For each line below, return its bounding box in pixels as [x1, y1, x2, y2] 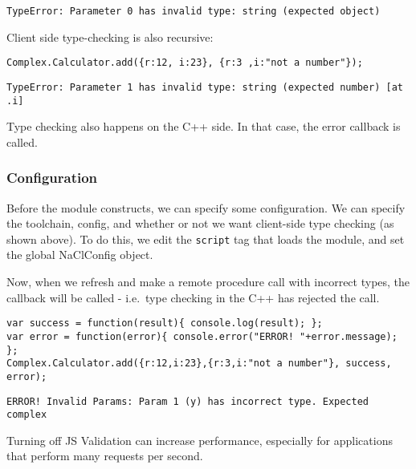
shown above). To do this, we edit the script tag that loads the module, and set [6, 230, 405, 247]
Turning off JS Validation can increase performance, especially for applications [6, 431, 393, 448]
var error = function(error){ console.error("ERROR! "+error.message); [6, 330, 398, 342]
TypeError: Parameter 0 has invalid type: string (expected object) [6, 6, 381, 17]
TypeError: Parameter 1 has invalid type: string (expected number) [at [6, 81, 403, 93]
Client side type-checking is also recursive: [6, 28, 214, 45]
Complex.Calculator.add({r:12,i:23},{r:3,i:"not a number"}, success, [6, 358, 392, 370]
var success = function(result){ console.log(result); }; [6, 317, 323, 330]
